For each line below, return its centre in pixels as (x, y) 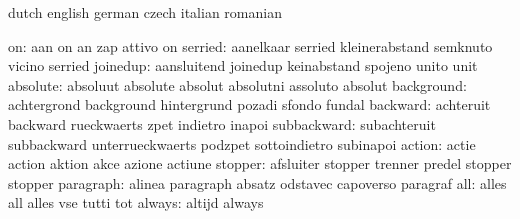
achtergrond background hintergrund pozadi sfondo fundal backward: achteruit (249, 104)
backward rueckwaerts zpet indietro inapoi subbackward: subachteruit (222, 123)
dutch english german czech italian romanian (145, 12)
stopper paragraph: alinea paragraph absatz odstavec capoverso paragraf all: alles (257, 182)
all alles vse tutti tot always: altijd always (136, 202)
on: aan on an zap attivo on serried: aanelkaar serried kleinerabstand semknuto (250, 45)
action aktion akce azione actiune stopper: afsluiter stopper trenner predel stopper (260, 163)
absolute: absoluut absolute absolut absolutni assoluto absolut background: (237, 84)
